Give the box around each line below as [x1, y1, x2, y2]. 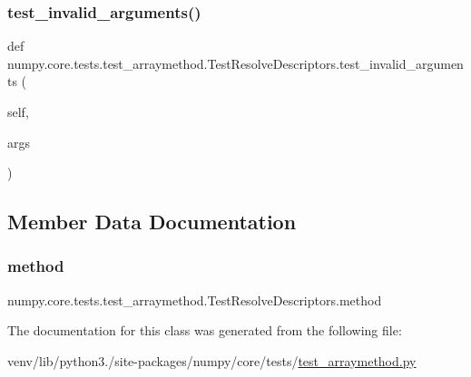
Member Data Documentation [7, 208, 297, 236]
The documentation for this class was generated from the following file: [7, 321, 402, 340]
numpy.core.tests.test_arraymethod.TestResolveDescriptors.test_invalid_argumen [7, 53, 464, 72]
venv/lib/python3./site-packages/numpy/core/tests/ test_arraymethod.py [7, 351, 417, 370]
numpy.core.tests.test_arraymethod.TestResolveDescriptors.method [7, 290, 382, 309]
